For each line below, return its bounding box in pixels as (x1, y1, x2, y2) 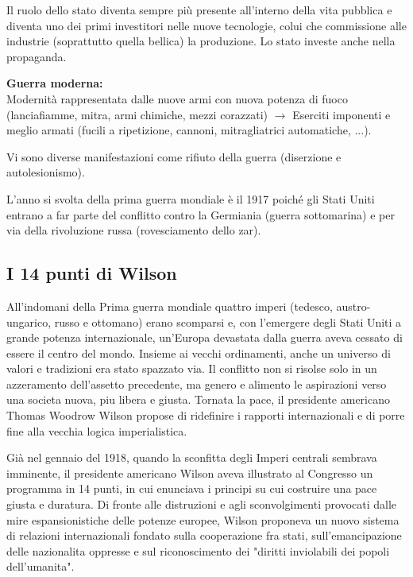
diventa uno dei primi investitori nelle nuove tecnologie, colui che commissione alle (6, 17, 407, 33)
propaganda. (6, 48, 67, 64)
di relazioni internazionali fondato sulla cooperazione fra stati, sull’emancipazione (6, 527, 402, 544)
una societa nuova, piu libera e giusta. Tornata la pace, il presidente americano (6, 391, 390, 408)
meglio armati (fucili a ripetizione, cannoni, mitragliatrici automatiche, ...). (6, 122, 372, 138)
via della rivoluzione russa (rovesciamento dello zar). (6, 222, 261, 238)
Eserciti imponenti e (292, 106, 391, 122)
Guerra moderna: (6, 75, 103, 91)
